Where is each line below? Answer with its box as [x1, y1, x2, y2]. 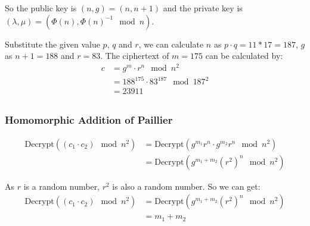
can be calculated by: [205, 49, 283, 62]
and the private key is [163, 2, 243, 14]
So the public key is [5, 2, 77, 14]
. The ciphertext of [100, 49, 169, 62]
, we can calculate [138, 37, 204, 50]
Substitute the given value [5, 37, 100, 50]
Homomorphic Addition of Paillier [5, 112, 173, 127]
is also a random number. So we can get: [112, 180, 261, 192]
